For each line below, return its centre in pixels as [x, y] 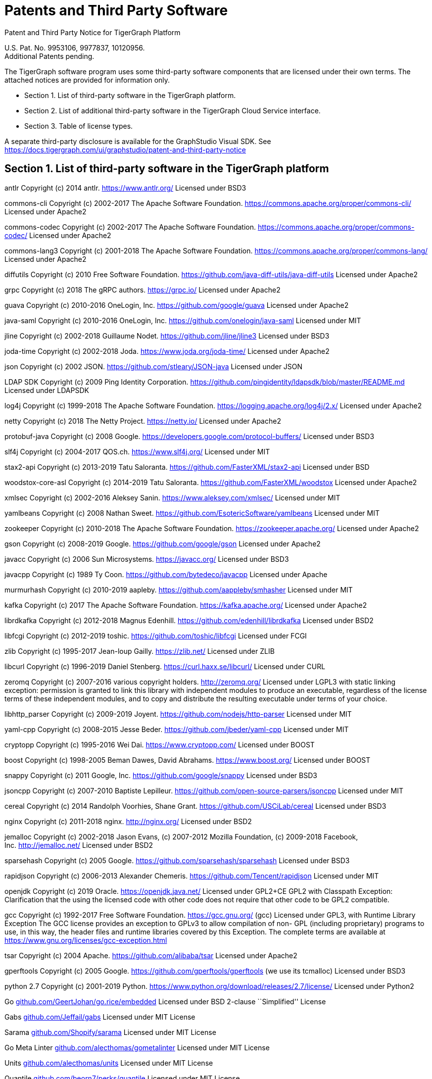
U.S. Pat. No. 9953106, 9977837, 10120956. [75, 48]
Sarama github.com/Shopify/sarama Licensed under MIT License [110, 1032]
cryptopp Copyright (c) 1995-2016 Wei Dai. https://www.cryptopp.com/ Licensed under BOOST [160, 744]
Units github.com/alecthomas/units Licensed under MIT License [109, 1063]
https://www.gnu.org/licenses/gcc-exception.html [86, 940]
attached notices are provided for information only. [87, 80]
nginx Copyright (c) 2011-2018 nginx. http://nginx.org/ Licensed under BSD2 [128, 821]
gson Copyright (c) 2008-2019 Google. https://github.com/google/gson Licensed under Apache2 [163, 543]
